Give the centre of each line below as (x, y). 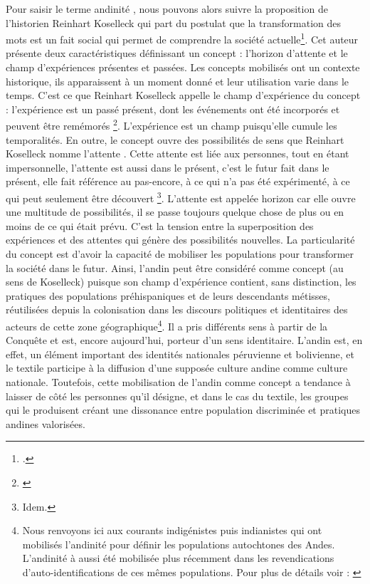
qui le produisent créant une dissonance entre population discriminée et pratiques (183, 410)
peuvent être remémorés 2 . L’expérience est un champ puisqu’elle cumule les (171, 125)
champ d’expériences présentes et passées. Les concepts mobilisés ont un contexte (183, 67)
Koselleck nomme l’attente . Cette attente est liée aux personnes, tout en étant (178, 153)
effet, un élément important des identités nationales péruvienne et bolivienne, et (180, 354)
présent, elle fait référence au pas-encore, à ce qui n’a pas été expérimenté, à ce (178, 181)
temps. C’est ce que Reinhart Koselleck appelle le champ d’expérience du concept (183, 95)
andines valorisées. (46, 423)
